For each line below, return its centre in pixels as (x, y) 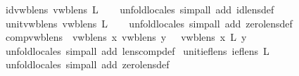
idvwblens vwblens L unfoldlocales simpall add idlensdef (140, 9)
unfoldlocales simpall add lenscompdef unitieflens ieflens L (137, 50)
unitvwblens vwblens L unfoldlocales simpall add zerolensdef (149, 23)
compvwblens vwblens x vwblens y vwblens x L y (126, 37)
